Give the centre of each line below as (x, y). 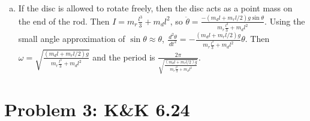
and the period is (124, 57)
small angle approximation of (72, 39)
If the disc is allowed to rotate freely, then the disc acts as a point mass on (155, 8)
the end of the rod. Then (64, 21)
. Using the (285, 21)
